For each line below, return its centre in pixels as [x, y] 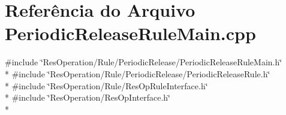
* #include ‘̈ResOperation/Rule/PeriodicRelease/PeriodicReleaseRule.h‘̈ [138, 73]
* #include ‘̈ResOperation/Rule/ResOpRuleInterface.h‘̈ [106, 85]
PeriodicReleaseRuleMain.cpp [130, 33]
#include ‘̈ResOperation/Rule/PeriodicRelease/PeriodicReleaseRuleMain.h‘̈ [144, 62]
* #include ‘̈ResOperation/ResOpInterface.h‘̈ [88, 97]
